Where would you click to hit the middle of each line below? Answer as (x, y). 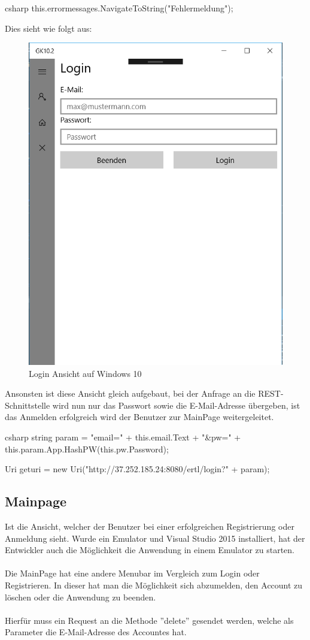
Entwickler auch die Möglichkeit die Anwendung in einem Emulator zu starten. (150, 550)
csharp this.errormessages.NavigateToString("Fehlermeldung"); (119, 8)
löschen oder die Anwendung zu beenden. (80, 597)
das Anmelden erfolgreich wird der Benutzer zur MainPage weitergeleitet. (139, 417)
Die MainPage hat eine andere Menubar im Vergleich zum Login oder (132, 573)
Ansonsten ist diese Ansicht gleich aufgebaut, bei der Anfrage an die (130, 393)
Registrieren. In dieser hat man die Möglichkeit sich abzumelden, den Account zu (154, 585)
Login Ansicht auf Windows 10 (85, 373)
